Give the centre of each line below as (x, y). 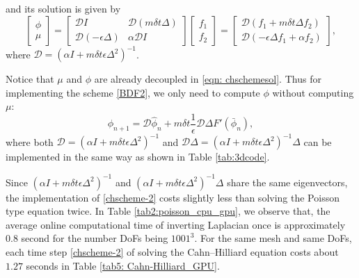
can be (318, 141)
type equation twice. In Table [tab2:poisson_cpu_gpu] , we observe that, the (168, 211)
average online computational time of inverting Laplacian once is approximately (176, 224)
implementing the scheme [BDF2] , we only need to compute (133, 92)
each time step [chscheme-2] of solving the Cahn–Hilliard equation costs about (172, 251)
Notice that (30, 79)
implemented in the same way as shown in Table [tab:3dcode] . (138, 157)
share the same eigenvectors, (287, 182)
